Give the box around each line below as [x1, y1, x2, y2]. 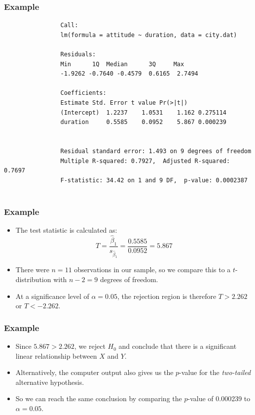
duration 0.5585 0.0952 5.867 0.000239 [60, 119, 227, 126]
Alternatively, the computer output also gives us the [15, 367, 174, 377]
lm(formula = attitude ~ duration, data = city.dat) [60, 31, 237, 39]
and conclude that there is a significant [118, 341, 237, 351]
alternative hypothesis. [15, 376, 84, 387]
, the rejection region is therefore [117, 290, 217, 301]
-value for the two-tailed [179, 367, 251, 377]
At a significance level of [15, 290, 89, 301]
